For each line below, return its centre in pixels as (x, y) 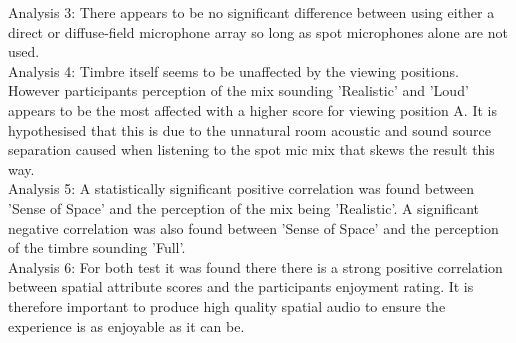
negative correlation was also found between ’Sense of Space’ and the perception (253, 227)
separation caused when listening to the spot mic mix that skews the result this (251, 149)
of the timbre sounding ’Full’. (97, 247)
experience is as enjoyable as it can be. (126, 325)
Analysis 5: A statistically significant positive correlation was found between (241, 188)
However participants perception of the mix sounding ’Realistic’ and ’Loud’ (238, 90)
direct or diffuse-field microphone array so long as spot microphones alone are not (258, 31)
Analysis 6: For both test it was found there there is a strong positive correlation (255, 266)
